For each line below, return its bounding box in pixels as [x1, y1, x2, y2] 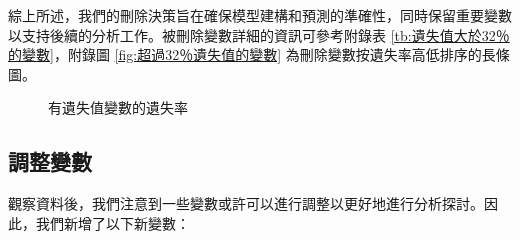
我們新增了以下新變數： [35, 212, 190, 233]
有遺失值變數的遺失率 [48, 97, 188, 118]
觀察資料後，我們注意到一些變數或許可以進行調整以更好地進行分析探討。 [8, 193, 484, 214]
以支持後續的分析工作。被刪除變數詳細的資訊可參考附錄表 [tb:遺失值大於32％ [8, 24, 510, 45]
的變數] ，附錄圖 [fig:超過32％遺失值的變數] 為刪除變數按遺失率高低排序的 [8, 44, 482, 65]
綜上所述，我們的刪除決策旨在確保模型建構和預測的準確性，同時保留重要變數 [8, 5, 512, 25]
